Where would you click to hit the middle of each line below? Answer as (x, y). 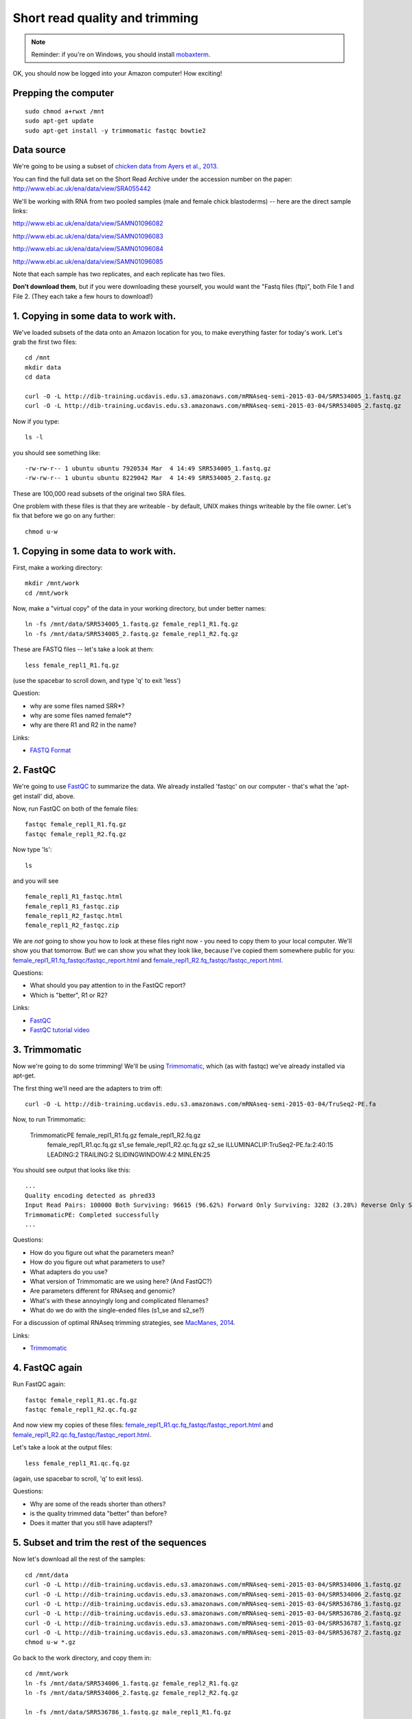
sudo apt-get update (59, 121)
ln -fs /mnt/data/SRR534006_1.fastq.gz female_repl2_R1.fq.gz (132, 1683)
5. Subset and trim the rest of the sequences (110, 1543)
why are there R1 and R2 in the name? (83, 725)
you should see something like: (57, 452)
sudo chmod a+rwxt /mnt (65, 111)
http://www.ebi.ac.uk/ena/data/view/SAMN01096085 (88, 261)
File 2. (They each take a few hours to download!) (83, 296)
